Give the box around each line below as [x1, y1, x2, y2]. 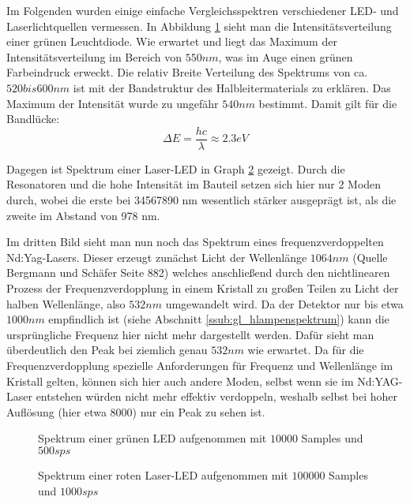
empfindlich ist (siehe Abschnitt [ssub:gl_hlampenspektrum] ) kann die [48, 311, 389, 327]
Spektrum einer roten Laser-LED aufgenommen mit [38, 466, 288, 483]
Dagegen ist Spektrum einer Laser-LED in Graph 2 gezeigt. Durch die [6, 160, 345, 177]
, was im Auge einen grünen [218, 48, 353, 65]
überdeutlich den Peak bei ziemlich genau [6, 342, 208, 358]
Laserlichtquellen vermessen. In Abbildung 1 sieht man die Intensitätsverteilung [6, 17, 392, 34]
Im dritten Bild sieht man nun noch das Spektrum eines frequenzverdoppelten [6, 233, 384, 250]
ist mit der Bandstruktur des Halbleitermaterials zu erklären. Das [73, 79, 391, 95]
